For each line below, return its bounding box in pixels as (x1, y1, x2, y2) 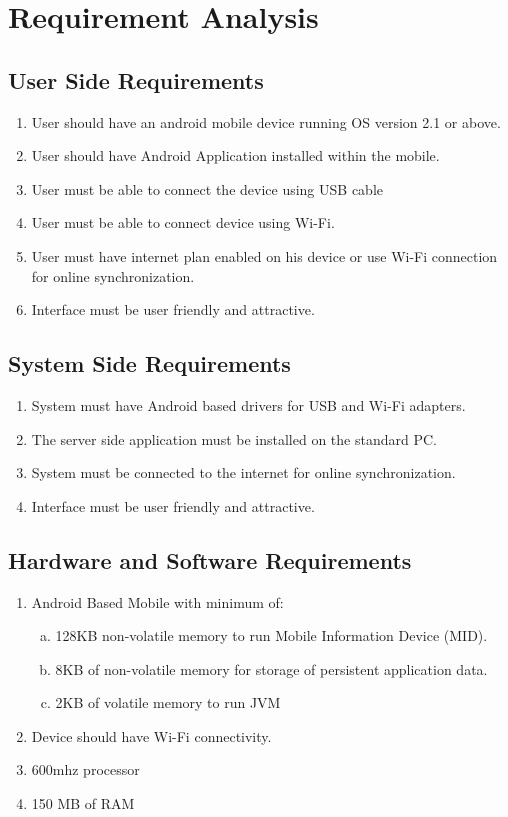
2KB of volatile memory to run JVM (55, 692, 281, 713)
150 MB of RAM (31, 793, 135, 814)
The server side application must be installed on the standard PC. (31, 428, 437, 449)
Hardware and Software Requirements (8, 544, 412, 575)
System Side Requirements (8, 348, 291, 379)
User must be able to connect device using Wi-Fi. (31, 212, 335, 233)
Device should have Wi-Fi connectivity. (31, 725, 272, 746)
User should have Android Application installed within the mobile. (31, 145, 440, 166)
